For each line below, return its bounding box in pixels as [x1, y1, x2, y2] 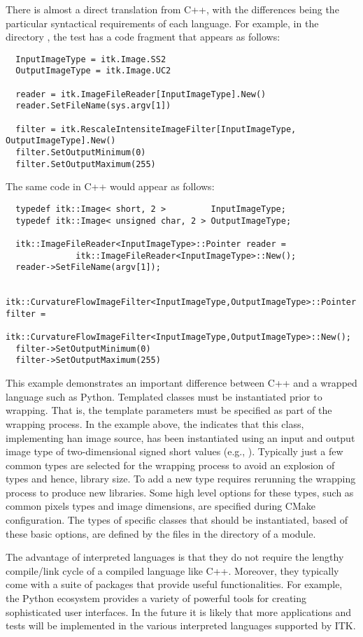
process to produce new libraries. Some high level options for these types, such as [6, 485, 354, 499]
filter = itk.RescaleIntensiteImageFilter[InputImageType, [15, 124, 297, 134]
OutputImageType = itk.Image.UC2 [15, 66, 171, 76]
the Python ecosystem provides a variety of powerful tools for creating [6, 591, 307, 606]
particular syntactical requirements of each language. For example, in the [6, 15, 319, 30]
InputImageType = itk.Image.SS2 [15, 54, 166, 64]
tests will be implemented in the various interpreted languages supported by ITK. [6, 618, 356, 633]
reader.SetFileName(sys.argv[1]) [15, 101, 171, 111]
